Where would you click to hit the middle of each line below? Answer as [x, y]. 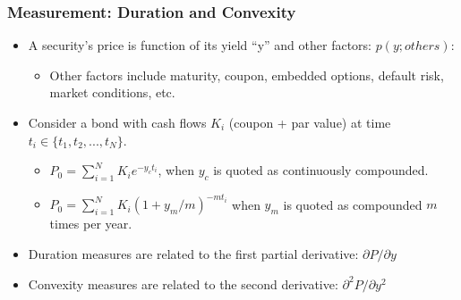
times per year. [91, 224]
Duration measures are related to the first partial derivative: [193, 254]
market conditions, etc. [112, 92]
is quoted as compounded [353, 204]
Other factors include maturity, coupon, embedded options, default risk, [247, 75]
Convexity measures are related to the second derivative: [183, 283]
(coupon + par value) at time [310, 122]
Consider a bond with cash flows [117, 122]
